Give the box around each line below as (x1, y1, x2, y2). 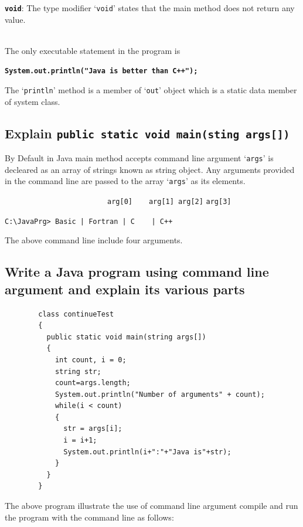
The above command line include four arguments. (5, 234, 183, 246)
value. (5, 13, 26, 25)
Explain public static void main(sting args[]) (5, 124, 290, 142)
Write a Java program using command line (5, 263, 269, 281)
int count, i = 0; (55, 355, 127, 364)
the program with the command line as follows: (5, 511, 174, 523)
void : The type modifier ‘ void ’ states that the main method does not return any (5, 2, 295, 13)
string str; (55, 367, 101, 376)
